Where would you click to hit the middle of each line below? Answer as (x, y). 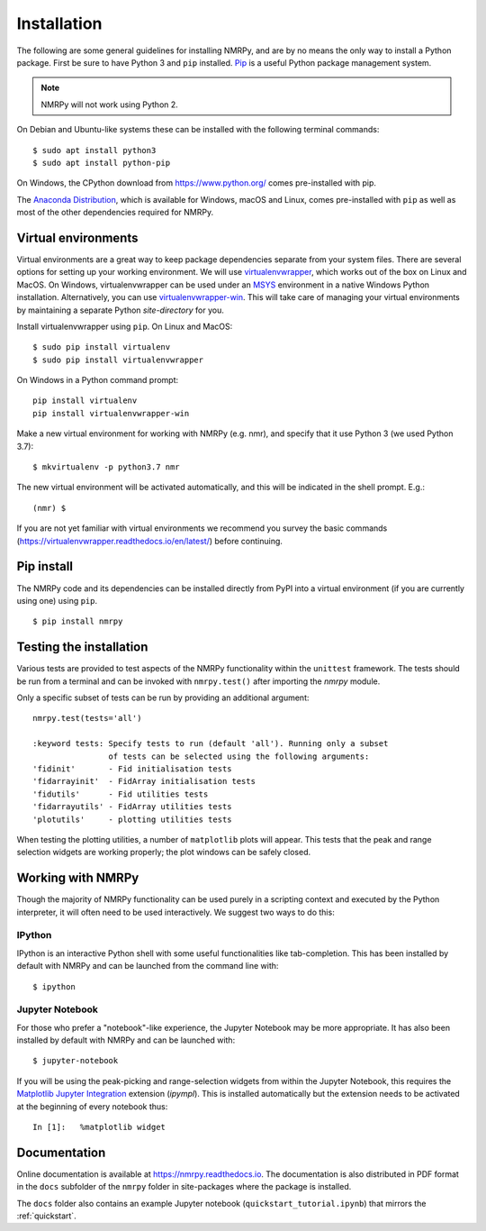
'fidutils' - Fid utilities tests (121, 794)
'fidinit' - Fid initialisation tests (133, 769)
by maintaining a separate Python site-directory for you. (121, 310)
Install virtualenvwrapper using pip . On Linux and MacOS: (125, 326)
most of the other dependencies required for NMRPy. (115, 213)
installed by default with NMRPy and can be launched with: (126, 1040)
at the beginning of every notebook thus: (92, 1106)
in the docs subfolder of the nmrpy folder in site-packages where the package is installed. (184, 1187)
